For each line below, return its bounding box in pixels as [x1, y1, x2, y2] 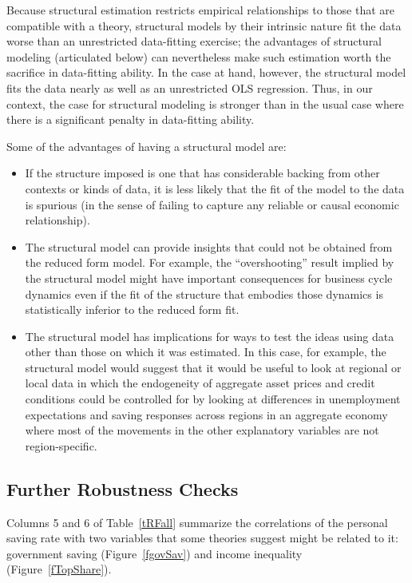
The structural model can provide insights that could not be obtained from [25, 238, 393, 255]
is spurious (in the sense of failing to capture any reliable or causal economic [25, 196, 399, 212]
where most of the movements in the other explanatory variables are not [25, 422, 379, 438]
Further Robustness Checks [6, 476, 239, 501]
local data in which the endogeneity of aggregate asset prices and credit [25, 375, 375, 391]
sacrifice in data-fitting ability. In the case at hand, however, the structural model [6, 64, 406, 81]
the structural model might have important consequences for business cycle [25, 269, 393, 286]
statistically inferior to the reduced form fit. [25, 301, 240, 318]
